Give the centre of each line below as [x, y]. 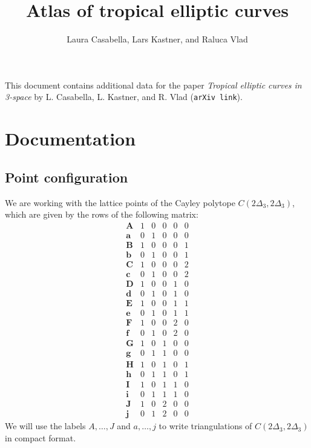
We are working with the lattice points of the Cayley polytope [120, 202]
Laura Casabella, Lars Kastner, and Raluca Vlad [157, 39]
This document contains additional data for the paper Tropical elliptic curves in [153, 85]
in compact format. [41, 437]
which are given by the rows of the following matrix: [102, 214]
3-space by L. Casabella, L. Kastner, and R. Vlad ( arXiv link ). [124, 97]
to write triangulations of [205, 426]
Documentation [70, 139]
